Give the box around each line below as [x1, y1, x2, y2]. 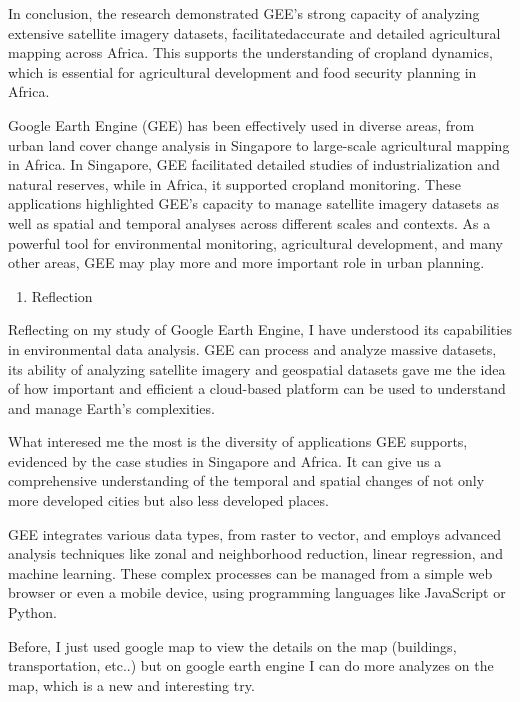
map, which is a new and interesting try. [8, 674, 255, 695]
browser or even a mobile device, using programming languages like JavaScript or [8, 582, 506, 603]
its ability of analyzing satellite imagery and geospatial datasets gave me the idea [8, 358, 506, 379]
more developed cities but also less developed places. [8, 490, 329, 511]
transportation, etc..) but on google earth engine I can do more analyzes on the [8, 655, 494, 676]
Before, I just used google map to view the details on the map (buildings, [8, 635, 457, 656]
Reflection [31, 285, 93, 306]
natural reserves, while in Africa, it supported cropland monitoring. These [8, 173, 461, 194]
